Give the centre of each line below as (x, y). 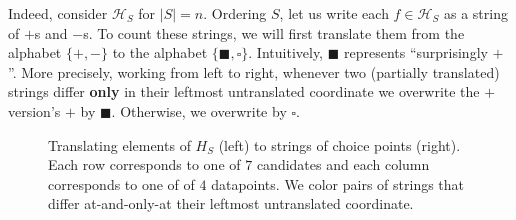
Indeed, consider (58, 13)
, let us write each (334, 13)
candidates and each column (343, 164)
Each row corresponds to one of (144, 164)
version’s (34, 110)
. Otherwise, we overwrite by (199, 110)
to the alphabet (160, 52)
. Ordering (235, 13)
